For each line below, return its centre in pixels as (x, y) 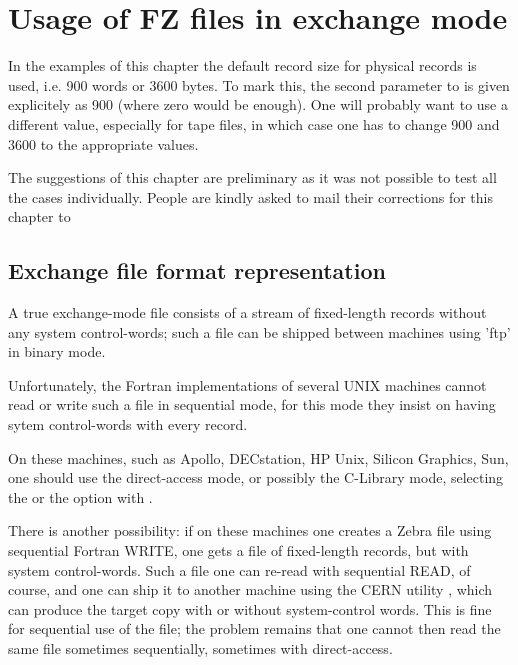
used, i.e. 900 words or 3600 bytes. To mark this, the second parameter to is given (259, 84)
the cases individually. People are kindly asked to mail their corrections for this (250, 196)
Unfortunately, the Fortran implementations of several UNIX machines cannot (247, 384)
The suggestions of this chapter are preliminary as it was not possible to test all (252, 177)
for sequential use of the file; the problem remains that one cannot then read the (254, 628)
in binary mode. (57, 351)
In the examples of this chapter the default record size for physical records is (242, 65)
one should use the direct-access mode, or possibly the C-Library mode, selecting (256, 477)
